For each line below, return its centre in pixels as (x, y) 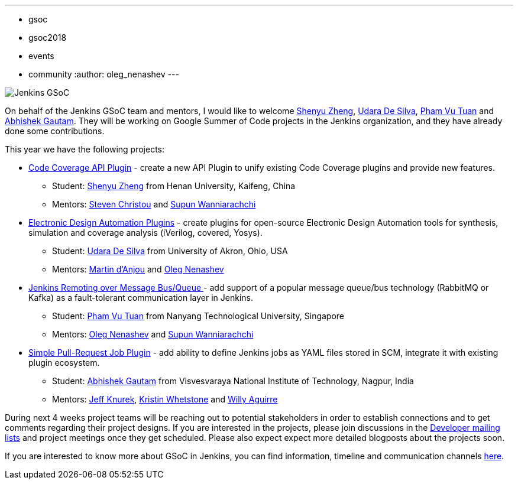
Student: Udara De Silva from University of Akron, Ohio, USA (170, 251)
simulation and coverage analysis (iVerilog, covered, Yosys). (145, 233)
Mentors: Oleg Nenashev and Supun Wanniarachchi (153, 334)
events (41, 56)
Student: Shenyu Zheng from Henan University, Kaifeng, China (174, 186)
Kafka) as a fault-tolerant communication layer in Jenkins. (141, 298)
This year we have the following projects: (85, 149)
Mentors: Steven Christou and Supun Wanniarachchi (154, 204)
